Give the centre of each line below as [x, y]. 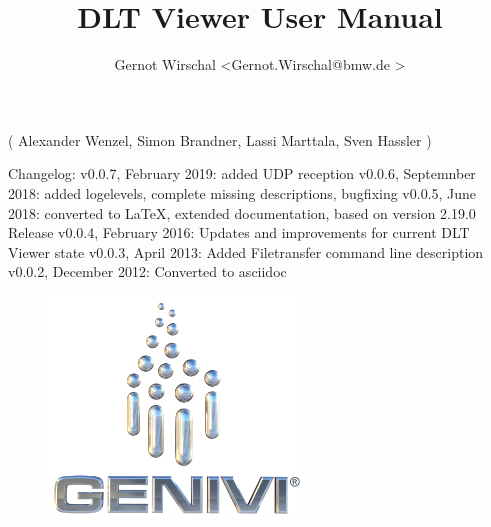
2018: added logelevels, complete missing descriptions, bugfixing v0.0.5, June [242, 192]
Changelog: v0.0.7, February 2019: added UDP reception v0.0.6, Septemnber [242, 173]
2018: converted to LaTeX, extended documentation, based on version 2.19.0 [242, 212]
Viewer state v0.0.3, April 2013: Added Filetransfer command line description [246, 251]
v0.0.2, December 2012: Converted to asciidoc [147, 271]
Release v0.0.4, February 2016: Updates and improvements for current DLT [239, 232]
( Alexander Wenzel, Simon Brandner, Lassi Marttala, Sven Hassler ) [220, 139]
